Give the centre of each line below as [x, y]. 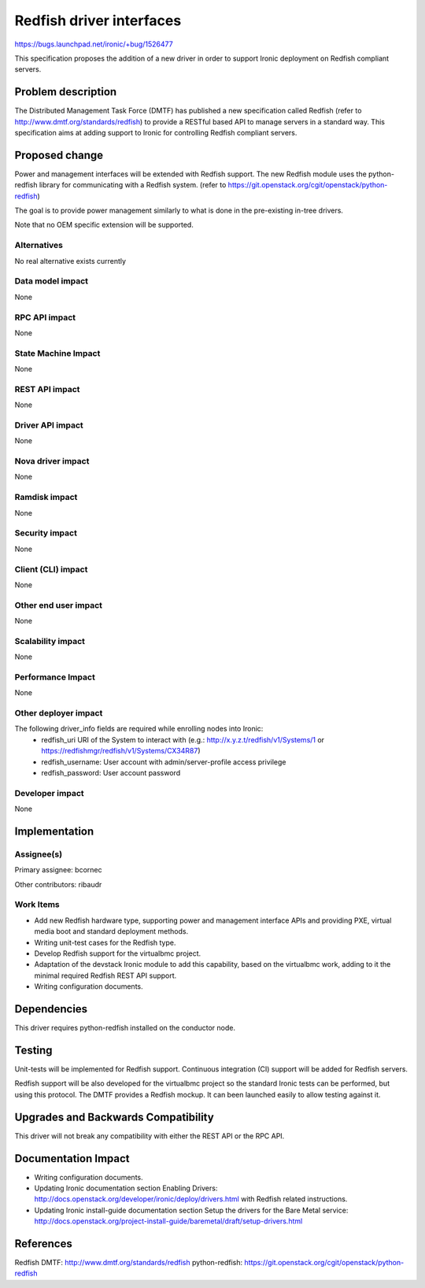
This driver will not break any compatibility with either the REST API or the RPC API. [150, 1136]
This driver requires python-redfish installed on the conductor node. [125, 1028]
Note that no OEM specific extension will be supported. [104, 225]
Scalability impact [50, 641]
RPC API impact [45, 317]
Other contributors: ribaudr [58, 884]
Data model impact [52, 281]
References [43, 1244]
